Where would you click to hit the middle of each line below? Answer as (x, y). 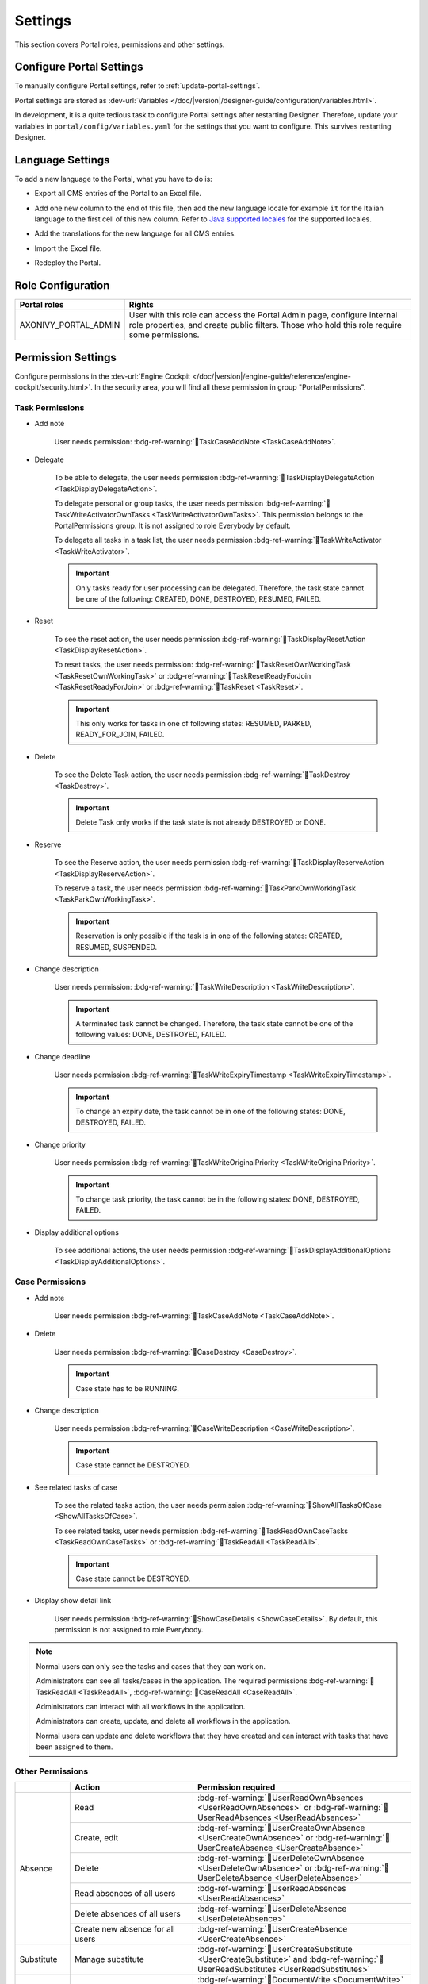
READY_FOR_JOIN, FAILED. (120, 735)
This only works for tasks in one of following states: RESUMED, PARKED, (194, 724)
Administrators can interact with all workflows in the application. (141, 1707)
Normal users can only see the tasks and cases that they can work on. (151, 1666)
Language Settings (62, 160)
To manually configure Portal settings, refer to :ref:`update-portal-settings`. (138, 86)
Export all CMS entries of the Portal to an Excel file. (118, 194)
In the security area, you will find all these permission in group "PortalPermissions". (230, 387)
